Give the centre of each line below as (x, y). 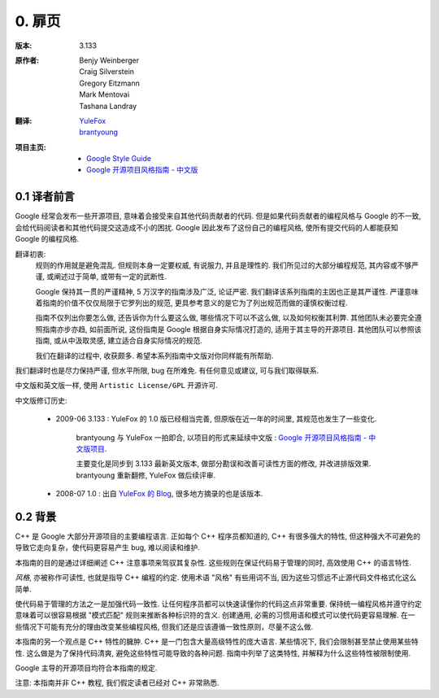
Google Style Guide (119, 159)
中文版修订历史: (41, 400)
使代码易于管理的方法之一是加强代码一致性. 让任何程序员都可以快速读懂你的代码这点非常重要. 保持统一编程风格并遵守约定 (218, 604)
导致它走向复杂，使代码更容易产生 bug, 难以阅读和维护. (108, 547)
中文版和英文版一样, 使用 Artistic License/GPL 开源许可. (117, 386)
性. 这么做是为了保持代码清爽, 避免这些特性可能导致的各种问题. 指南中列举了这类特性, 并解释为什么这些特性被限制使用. (213, 653)
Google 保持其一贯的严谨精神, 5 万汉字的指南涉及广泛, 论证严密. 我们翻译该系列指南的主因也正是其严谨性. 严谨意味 (227, 291)
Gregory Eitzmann (109, 83)
